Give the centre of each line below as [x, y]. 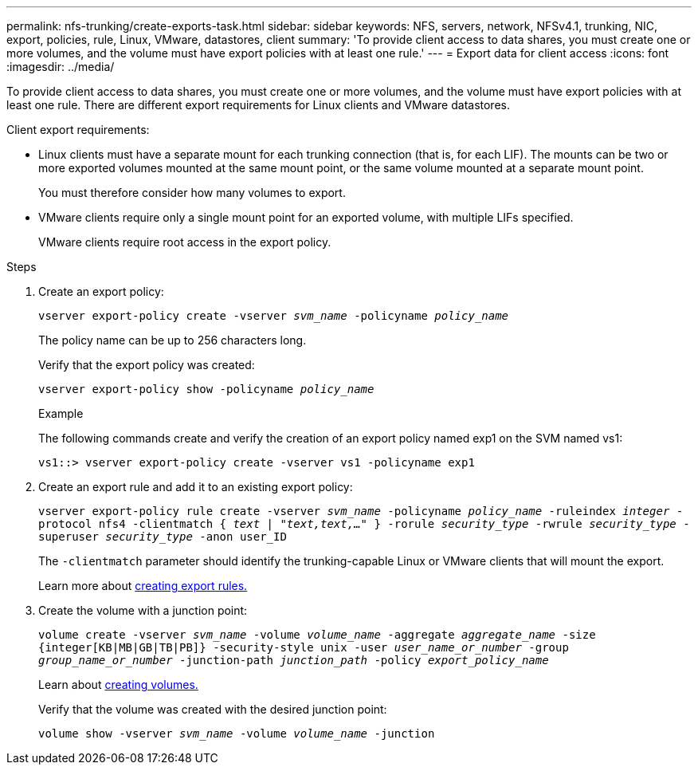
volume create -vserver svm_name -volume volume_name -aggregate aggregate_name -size [317, 635]
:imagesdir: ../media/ [61, 67]
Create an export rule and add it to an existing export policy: [196, 487]
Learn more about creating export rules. [143, 586]
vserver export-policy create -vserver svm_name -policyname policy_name [274, 316]
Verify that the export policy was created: [147, 365]
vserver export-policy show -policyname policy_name [206, 389]
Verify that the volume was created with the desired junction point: [213, 709]
